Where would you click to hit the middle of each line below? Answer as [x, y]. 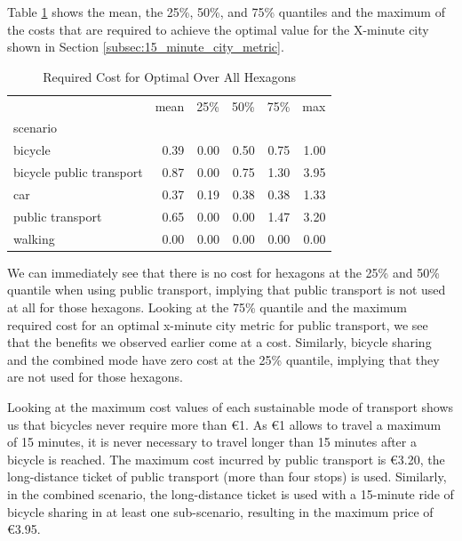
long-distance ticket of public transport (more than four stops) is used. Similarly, [227, 476]
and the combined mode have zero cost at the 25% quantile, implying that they [223, 359]
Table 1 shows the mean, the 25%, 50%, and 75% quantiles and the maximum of [226, 12]
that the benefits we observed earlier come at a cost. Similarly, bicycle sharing [219, 342]
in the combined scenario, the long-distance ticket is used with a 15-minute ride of [231, 493]
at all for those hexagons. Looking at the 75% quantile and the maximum [207, 307]
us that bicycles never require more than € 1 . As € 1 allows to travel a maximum [224, 424]
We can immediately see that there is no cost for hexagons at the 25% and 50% [223, 272]
